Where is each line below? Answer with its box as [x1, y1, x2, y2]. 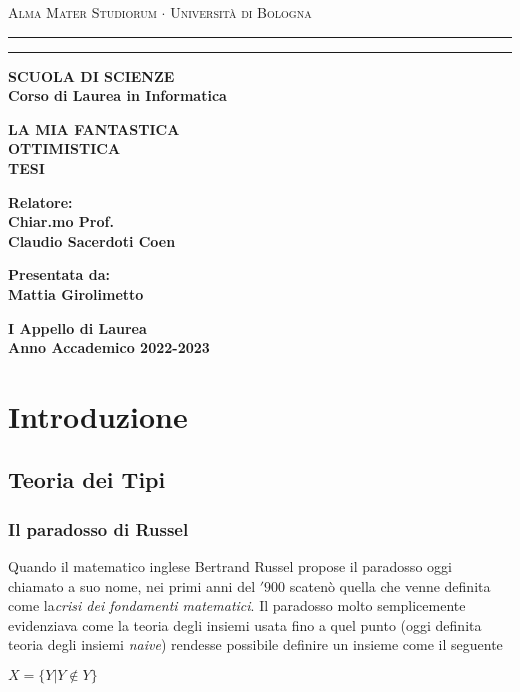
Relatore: [8, 191, 73, 212]
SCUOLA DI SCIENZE [8, 65, 175, 86]
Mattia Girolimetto [8, 283, 144, 304]
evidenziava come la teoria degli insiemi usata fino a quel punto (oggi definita [8, 614, 482, 635]
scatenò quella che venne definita [289, 575, 491, 596]
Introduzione [8, 395, 188, 436]
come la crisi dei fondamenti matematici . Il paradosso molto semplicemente [8, 595, 466, 616]
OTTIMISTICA [8, 138, 121, 159]
